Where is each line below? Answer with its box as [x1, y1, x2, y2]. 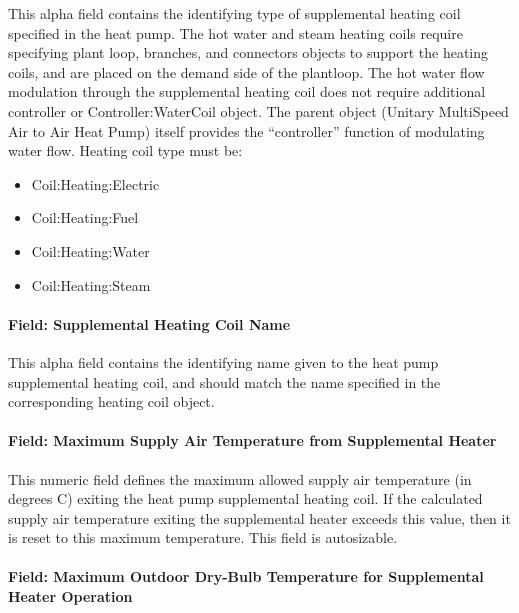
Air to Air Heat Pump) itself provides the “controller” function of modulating [8, 120, 485, 141]
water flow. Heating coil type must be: [8, 140, 243, 161]
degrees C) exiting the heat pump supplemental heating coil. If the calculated [8, 488, 483, 509]
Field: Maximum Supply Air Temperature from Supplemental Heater [8, 430, 497, 451]
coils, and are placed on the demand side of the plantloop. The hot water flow [8, 61, 485, 82]
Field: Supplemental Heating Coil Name [8, 313, 291, 334]
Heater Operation [8, 586, 133, 607]
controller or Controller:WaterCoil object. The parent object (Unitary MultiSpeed [8, 100, 509, 121]
